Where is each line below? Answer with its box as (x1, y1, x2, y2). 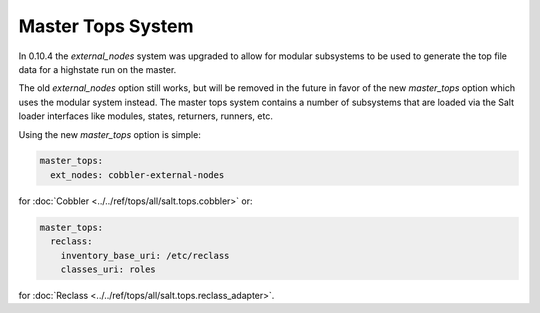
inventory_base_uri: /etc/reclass (60, 250, 230, 261)
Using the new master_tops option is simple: (18, 128, 202, 140)
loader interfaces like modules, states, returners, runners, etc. (18, 110, 274, 122)
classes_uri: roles (60, 264, 157, 275)
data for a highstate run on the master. (18, 63, 177, 75)
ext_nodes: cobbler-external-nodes (50, 169, 225, 180)
